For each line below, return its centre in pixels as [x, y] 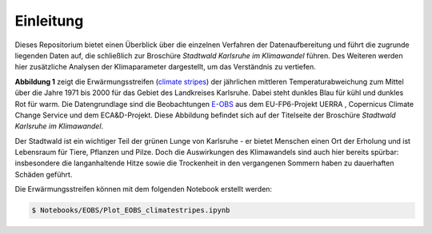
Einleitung [49, 21]
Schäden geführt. [44, 174]
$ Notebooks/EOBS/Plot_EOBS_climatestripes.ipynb [131, 210]
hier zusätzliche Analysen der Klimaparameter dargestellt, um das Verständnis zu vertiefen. [165, 67]
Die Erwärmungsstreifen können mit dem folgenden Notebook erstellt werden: [143, 189]
